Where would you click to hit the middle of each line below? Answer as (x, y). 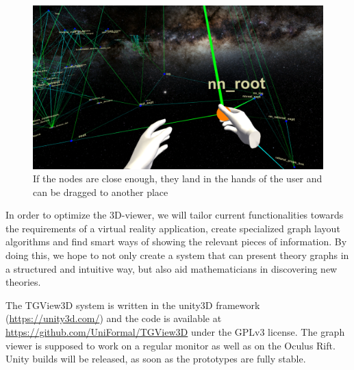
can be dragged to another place (101, 192)
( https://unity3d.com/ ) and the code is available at (114, 318)
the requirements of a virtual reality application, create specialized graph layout (173, 228)
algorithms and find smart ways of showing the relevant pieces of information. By (176, 242)
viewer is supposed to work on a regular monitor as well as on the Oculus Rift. (170, 345)
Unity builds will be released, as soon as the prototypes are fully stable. (156, 359)
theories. (23, 282)
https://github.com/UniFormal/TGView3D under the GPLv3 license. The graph (175, 332)
